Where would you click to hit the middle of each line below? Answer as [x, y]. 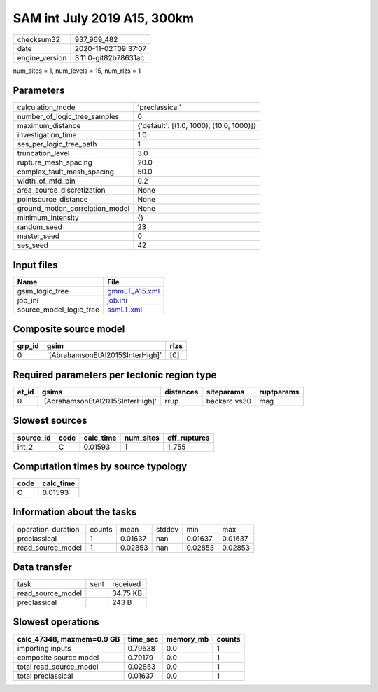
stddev [167, 529]
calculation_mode [47, 107]
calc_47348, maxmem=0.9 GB [69, 639]
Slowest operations [56, 622]
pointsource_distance [52, 200]
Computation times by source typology [100, 466]
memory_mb [188, 639]
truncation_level [43, 153]
